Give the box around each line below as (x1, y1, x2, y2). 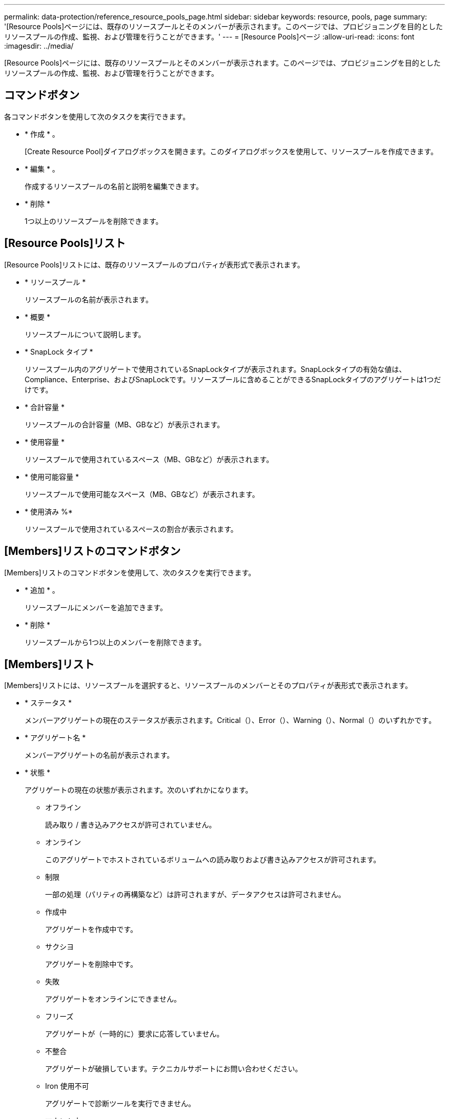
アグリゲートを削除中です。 (45, 960, 137, 969)
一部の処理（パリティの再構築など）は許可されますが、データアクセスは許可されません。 (45, 890, 345, 899)
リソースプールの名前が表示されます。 (25, 295, 153, 304)
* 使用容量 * (25, 437, 65, 446)
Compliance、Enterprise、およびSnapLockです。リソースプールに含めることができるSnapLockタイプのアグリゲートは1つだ (25, 375, 441, 384)
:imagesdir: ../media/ (4, 42, 74, 50)
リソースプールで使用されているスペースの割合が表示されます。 (25, 524, 238, 533)
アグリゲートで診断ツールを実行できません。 (45, 1099, 195, 1108)
